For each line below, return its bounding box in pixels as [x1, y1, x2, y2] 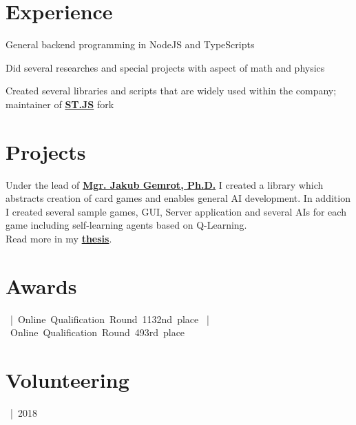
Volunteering [6, 366, 129, 394]
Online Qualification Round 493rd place [10, 325, 185, 340]
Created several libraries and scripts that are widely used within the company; [6, 83, 337, 98]
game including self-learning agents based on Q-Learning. [6, 218, 247, 232]
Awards [6, 271, 77, 300]
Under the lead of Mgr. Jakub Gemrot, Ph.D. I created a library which [6, 177, 324, 191]
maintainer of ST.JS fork [6, 96, 114, 111]
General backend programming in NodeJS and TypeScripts [6, 37, 255, 52]
